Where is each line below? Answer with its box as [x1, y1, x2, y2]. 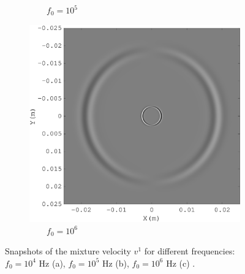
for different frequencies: [144, 245, 235, 257]
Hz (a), [39, 256, 66, 269]
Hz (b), [102, 256, 129, 269]
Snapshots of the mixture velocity [5, 245, 131, 257]
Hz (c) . [166, 256, 195, 269]
